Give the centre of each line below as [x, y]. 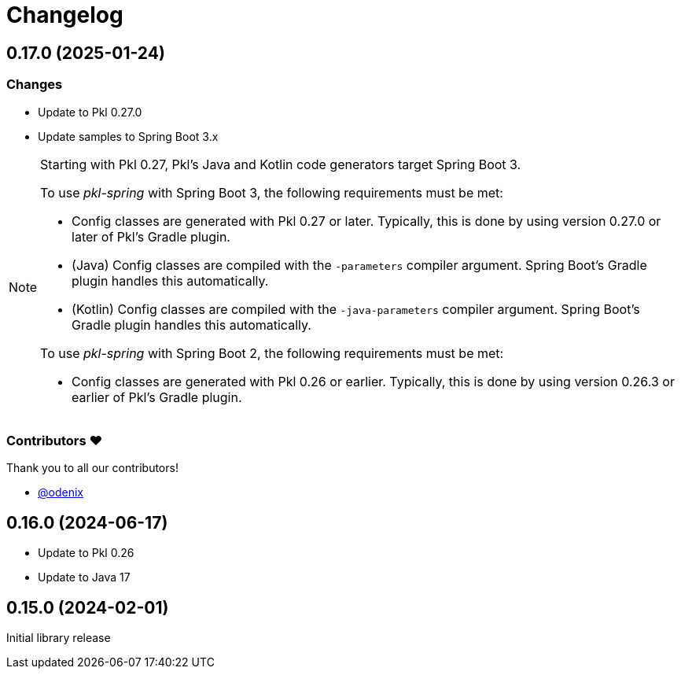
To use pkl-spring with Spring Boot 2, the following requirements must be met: [272, 353]
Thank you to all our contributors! [92, 468]
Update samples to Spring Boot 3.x [128, 136]
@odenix [61, 492]
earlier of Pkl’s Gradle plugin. [157, 397]
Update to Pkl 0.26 [86, 553]
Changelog [65, 15]
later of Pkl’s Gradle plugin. [151, 236]
